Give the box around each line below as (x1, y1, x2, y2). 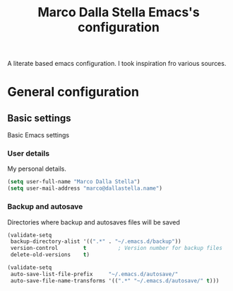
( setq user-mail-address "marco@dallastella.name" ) (7, 185, 162, 192)
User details (7, 149, 50, 159)
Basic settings (7, 112, 72, 124)
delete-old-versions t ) (10, 251, 90, 258)
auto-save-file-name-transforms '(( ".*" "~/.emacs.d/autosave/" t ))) (10, 277, 220, 284)
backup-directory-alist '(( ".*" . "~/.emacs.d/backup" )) (10, 238, 181, 245)
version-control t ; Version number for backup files (10, 245, 222, 252)
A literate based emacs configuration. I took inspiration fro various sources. (7, 59, 227, 68)
